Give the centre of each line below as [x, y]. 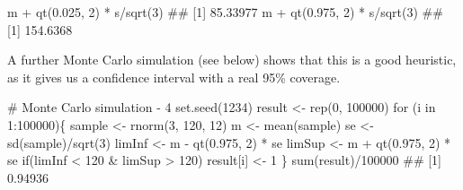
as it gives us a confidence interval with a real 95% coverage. [174, 77]
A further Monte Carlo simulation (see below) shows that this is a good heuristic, [232, 60]
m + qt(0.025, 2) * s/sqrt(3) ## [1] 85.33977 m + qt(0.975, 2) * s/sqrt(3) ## [225, 12]
